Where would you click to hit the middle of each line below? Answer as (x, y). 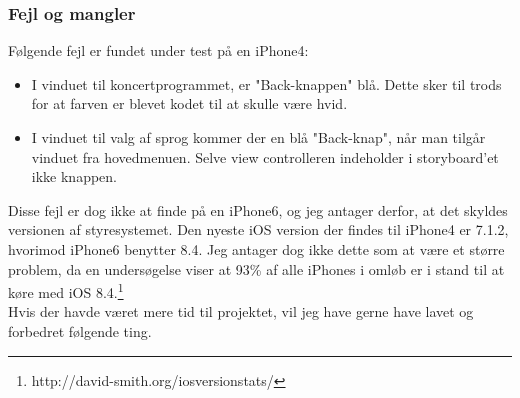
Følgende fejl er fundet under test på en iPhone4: (158, 50)
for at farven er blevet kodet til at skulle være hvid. (189, 103)
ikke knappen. (74, 176)
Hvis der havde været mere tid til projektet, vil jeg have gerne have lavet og (241, 311)
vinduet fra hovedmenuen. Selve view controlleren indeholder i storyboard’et (265, 156)
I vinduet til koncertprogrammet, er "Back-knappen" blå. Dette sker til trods (266, 83)
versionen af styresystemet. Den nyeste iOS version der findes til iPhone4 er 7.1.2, (258, 229)
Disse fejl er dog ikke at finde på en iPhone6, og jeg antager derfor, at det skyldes (258, 209)
